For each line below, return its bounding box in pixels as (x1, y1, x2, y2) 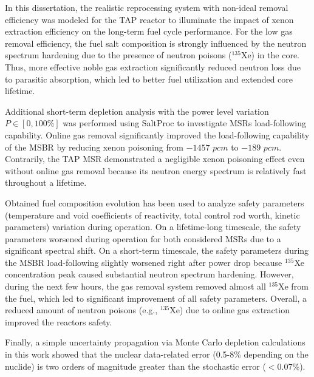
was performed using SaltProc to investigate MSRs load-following (63, 117, 306, 129)
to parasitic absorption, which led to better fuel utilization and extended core (5, 72, 293, 85)
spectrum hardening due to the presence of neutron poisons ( (5, 49, 232, 61)
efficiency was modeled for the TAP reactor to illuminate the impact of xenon (5, 13, 294, 25)
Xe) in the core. (241, 49, 299, 61)
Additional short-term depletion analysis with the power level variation (5, 104, 269, 117)
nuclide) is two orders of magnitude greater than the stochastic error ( (5, 359, 266, 372)
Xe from (278, 280, 309, 293)
